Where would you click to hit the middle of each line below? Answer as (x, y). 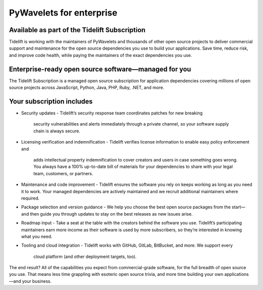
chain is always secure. (57, 131)
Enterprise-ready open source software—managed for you (100, 69)
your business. (37, 281)
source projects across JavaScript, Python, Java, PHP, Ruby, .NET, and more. (87, 88)
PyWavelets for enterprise (63, 13)
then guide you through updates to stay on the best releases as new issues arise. (111, 214)
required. (30, 198)
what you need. (37, 236)
